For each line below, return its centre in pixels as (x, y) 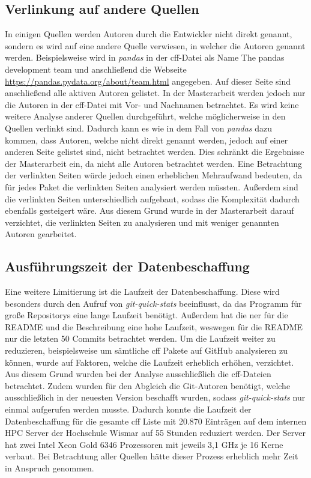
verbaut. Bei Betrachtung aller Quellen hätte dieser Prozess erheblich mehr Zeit (152, 456)
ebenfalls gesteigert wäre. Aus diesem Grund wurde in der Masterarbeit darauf (149, 210)
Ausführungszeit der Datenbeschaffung (127, 266)
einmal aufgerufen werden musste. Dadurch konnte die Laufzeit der (128, 409)
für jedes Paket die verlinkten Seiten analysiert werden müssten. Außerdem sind (152, 186)
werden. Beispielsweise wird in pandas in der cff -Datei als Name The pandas (145, 57)
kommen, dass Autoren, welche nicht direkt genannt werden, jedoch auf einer (146, 140)
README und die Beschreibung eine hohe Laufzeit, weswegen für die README (154, 326)
